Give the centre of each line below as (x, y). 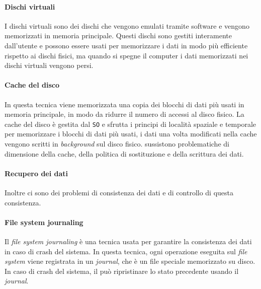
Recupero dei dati (36, 173)
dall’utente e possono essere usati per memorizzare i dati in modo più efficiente (126, 45)
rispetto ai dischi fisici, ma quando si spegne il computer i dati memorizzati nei (126, 55)
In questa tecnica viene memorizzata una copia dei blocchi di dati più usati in (124, 104)
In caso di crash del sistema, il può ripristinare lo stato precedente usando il (122, 271)
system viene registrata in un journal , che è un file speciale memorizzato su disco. (130, 261)
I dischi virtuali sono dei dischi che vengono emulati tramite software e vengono (127, 25)
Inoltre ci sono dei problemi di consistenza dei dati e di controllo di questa (119, 192)
